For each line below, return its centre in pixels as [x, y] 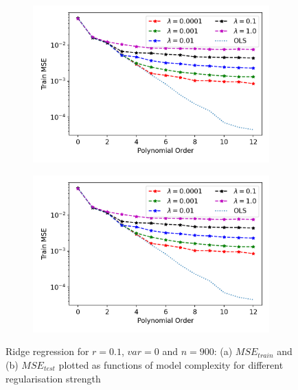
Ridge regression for [47, 351]
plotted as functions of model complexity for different [171, 365]
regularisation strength [53, 378]
